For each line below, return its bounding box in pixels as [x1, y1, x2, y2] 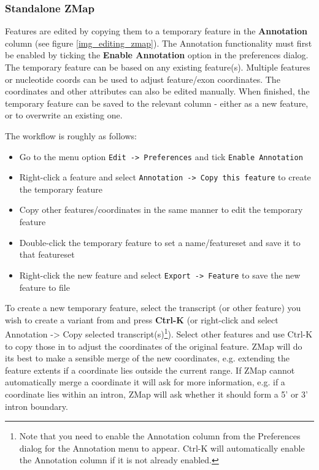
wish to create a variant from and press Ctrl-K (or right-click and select [5, 313, 279, 326]
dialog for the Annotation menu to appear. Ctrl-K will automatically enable [19, 441, 305, 454]
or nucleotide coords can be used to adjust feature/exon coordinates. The [5, 72, 280, 85]
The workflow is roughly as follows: [5, 129, 137, 142]
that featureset [19, 248, 75, 261]
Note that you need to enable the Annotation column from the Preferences [19, 430, 301, 442]
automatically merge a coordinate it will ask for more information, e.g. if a [5, 376, 285, 388]
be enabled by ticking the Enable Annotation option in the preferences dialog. [5, 48, 309, 61]
